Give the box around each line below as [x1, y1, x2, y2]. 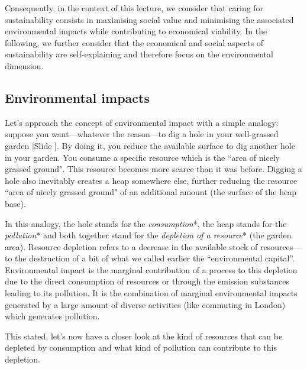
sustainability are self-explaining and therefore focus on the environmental [5, 48, 273, 60]
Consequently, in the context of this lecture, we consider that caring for [5, 2, 264, 14]
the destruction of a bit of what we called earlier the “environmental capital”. [15, 252, 295, 264]
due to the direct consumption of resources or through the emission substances [5, 275, 290, 287]
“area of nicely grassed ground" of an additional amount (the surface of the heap [5, 186, 296, 198]
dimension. [5, 59, 44, 72]
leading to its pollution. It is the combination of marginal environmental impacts [5, 287, 298, 299]
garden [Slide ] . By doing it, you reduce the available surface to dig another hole [5, 139, 295, 151]
